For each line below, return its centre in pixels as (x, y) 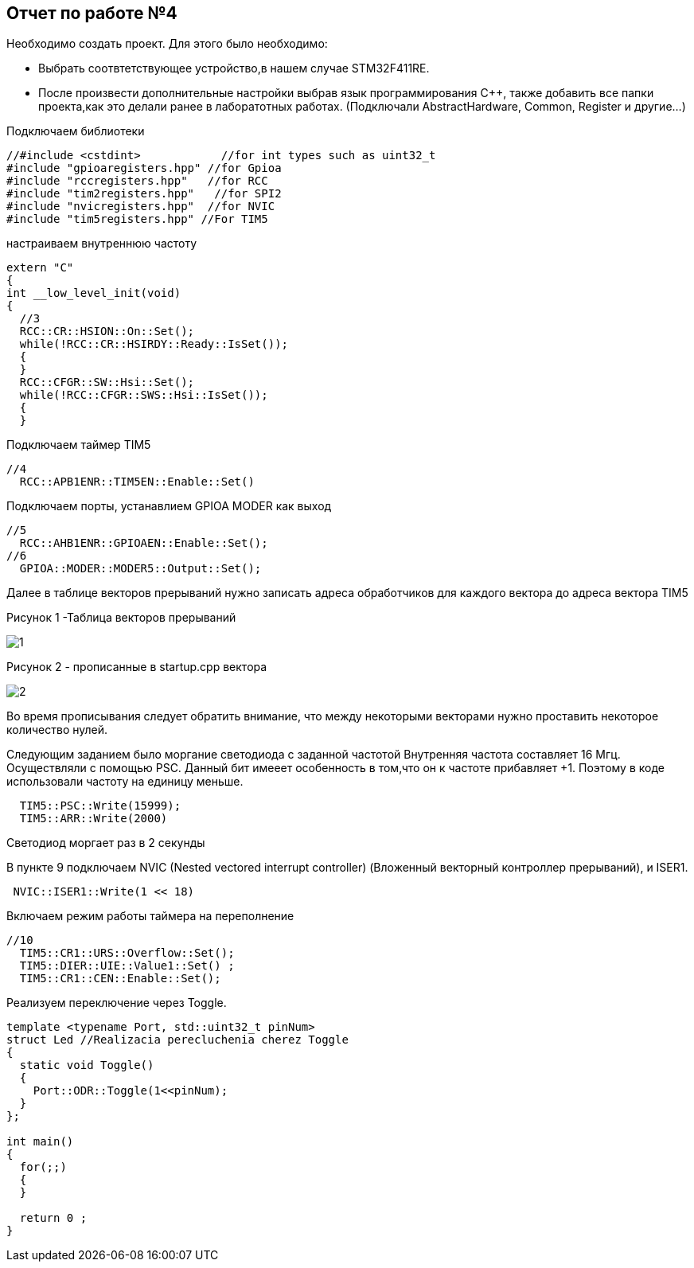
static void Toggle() (87, 1065)
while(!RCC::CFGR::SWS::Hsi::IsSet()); (144, 395)
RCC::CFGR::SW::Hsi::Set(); (107, 382)
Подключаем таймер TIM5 (79, 445)
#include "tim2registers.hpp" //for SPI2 (144, 194)
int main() (40, 1142)
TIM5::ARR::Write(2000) (94, 819)
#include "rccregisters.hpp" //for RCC (137, 181)
